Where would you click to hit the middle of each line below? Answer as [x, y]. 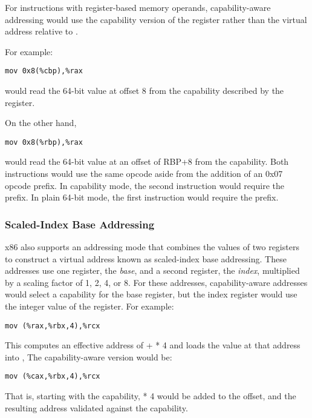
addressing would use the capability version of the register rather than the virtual [156, 19]
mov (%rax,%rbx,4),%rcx [53, 326]
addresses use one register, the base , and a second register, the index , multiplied [152, 270]
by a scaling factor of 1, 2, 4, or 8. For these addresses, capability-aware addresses [156, 282]
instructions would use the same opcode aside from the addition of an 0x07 [144, 174]
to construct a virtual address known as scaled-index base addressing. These [146, 258]
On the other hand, [41, 123]
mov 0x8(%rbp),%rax [44, 142]
